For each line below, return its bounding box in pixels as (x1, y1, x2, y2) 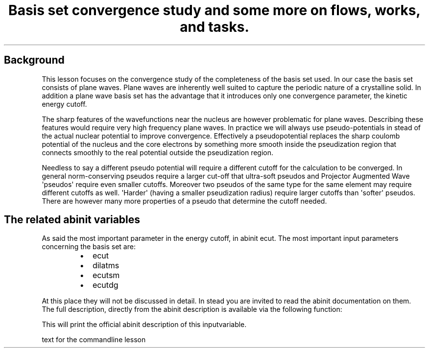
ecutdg (92, 280, 119, 290)
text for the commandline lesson (42, 335, 146, 344)
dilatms (92, 260, 119, 271)
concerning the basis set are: (42, 242, 136, 251)
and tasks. (180, 19, 249, 35)
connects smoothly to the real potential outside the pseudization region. (42, 148, 274, 157)
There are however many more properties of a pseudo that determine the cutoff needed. (42, 196, 327, 205)
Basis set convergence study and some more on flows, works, (8, 2, 421, 19)
